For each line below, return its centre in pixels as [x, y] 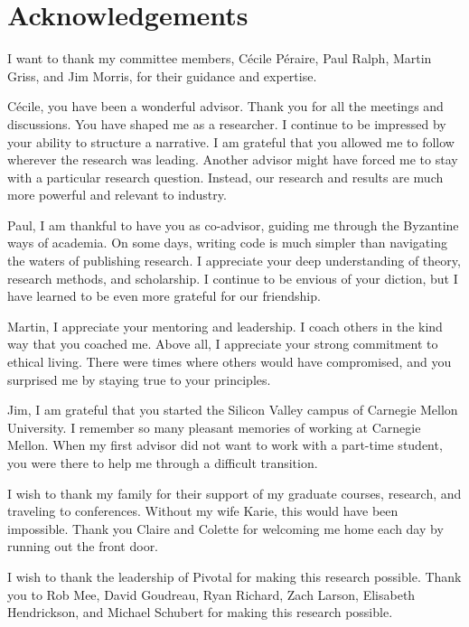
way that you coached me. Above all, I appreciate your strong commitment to [223, 344]
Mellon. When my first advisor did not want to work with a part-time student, [225, 445]
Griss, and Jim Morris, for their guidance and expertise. [162, 75]
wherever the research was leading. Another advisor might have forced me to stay [233, 159]
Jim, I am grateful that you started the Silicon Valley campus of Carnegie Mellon [233, 410]
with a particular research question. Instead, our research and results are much [225, 177]
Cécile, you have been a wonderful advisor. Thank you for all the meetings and [225, 106]
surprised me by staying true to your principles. [139, 379]
